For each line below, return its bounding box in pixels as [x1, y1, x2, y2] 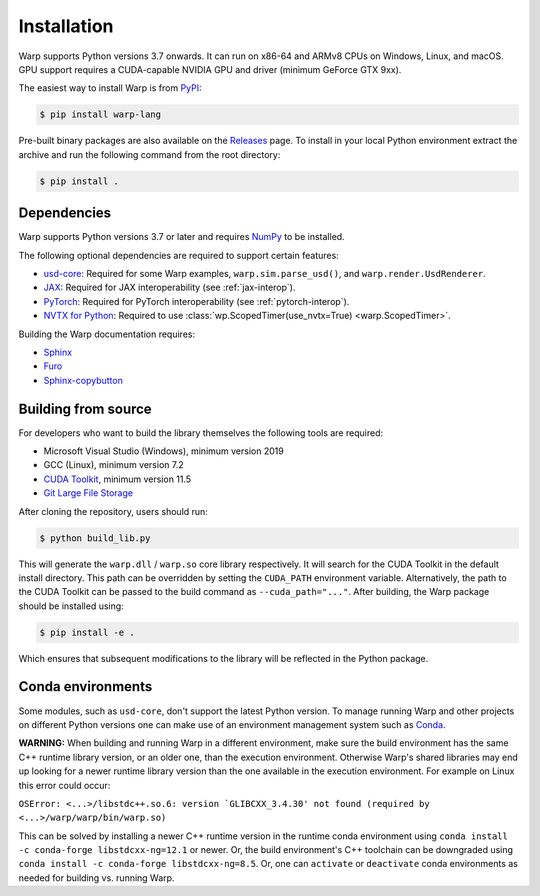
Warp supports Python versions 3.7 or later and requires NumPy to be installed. [18, 231, 345, 243]
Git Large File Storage [43, 487, 134, 499]
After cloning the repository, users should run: [18, 505, 209, 517]
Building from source [18, 400, 152, 417]
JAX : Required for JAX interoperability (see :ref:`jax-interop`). [43, 281, 296, 294]
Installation [18, 15, 114, 37]
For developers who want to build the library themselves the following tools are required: [18, 426, 384, 439]
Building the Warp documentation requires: [18, 328, 195, 340]
